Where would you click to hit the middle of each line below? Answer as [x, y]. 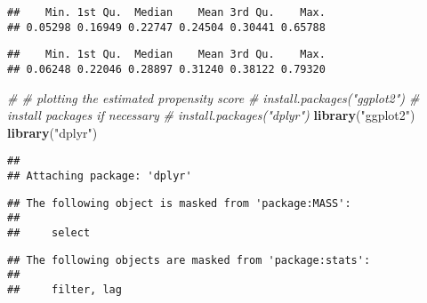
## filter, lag [64, 290]
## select [49, 233]
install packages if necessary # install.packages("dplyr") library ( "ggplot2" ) [211, 115]
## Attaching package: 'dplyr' [100, 176]
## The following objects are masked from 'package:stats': [189, 260]
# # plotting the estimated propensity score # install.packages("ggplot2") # [213, 97]
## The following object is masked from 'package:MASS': [179, 203]
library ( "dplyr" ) [52, 132]
